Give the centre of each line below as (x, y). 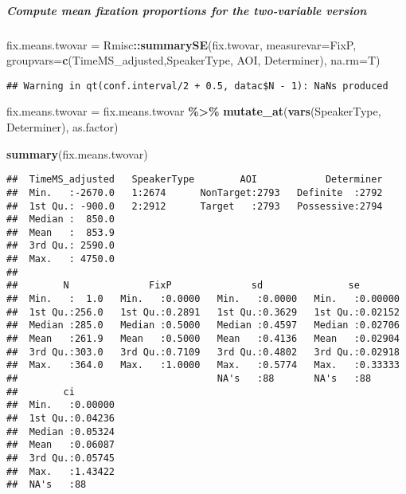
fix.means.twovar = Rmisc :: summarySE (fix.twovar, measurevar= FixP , (182, 44)
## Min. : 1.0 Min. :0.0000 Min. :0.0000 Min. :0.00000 (203, 299)
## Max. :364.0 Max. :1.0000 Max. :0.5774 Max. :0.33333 (203, 365)
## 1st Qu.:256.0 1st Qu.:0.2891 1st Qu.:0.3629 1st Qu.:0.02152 (203, 312)
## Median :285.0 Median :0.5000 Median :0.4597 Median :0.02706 (203, 325)
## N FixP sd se (183, 286)
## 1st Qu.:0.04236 (61, 418)
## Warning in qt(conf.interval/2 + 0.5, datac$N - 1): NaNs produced (197, 86)
